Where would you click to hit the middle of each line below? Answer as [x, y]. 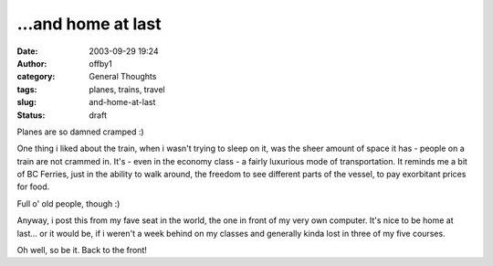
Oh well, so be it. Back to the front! [82, 250]
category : [36, 77]
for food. [33, 186]
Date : [27, 51]
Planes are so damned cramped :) [81, 132]
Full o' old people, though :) [68, 203]
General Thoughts [123, 77]
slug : [26, 102]
